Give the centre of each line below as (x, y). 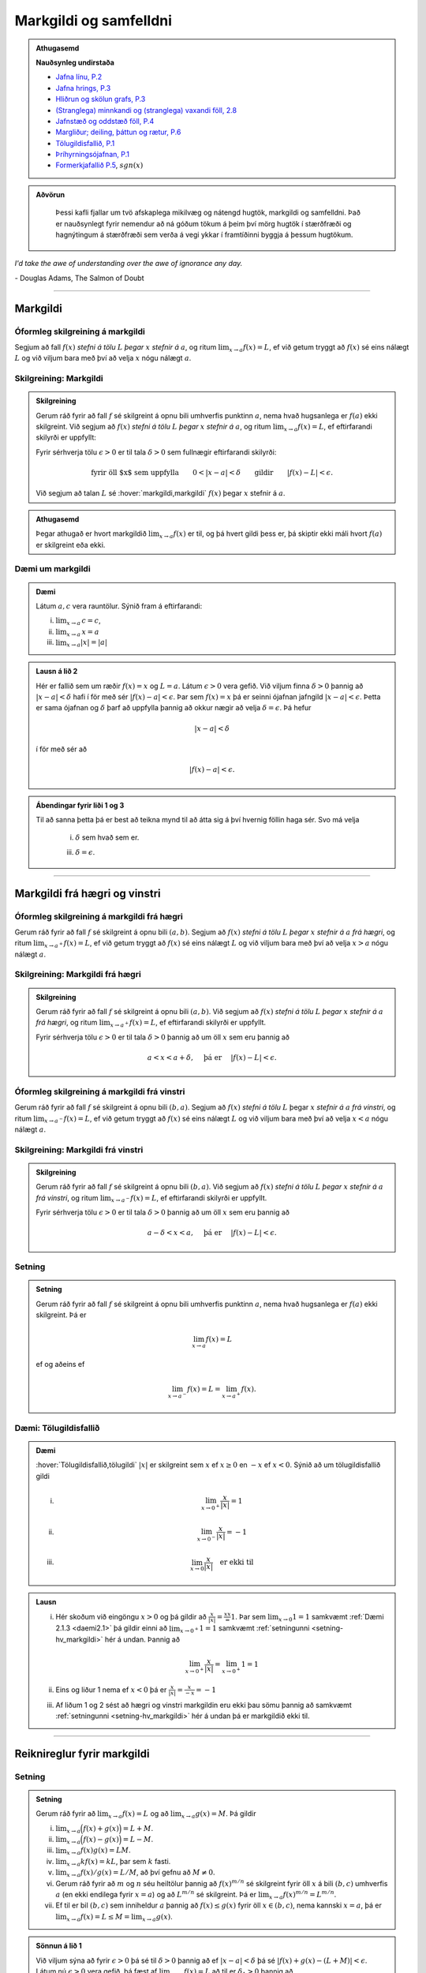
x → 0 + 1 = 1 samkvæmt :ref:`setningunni (245, 1629)
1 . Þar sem (248, 1616)
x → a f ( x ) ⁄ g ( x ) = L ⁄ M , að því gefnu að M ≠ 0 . (141, 1873)
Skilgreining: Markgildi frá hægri (78, 975)
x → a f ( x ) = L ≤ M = (98, 1918)
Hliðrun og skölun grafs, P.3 (101, 99)
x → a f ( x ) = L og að (138, 1815)
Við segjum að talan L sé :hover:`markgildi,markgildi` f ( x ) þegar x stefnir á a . (161, 493)
